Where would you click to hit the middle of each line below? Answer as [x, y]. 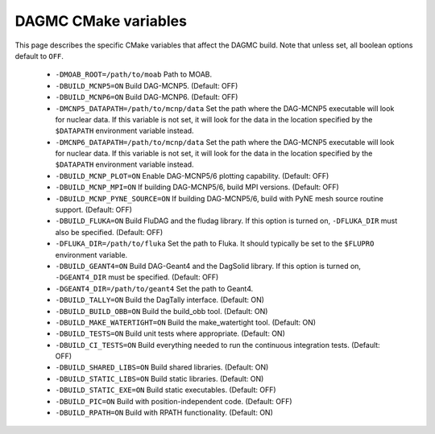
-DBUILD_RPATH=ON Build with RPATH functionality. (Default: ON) [164, 413]
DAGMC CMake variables [101, 21]
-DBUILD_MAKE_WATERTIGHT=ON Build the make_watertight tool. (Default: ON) [186, 322]
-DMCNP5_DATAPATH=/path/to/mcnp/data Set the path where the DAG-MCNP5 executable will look [225, 108]
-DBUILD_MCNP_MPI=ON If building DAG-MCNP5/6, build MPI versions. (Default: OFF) [197, 187]
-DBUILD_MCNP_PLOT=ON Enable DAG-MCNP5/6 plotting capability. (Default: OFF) [192, 176]
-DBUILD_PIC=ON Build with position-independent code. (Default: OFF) [174, 401]
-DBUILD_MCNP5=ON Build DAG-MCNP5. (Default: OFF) [147, 85]
